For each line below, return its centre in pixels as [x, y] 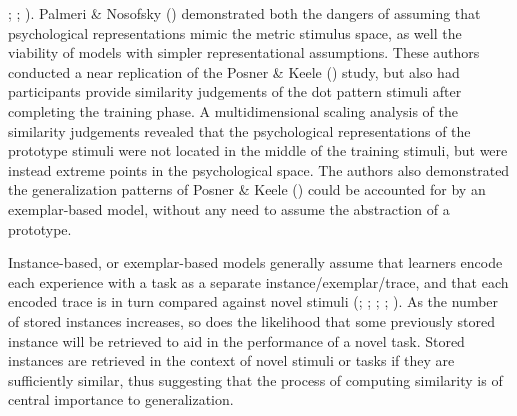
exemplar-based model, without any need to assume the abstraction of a [229, 208]
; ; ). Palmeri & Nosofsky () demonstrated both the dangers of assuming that [244, 13]
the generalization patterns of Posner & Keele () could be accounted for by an [247, 189]
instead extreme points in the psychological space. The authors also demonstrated [259, 169]
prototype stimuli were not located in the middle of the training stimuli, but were [258, 150]
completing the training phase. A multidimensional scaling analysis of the [233, 110]
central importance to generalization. [121, 399]
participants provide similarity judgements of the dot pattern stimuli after [235, 91]
